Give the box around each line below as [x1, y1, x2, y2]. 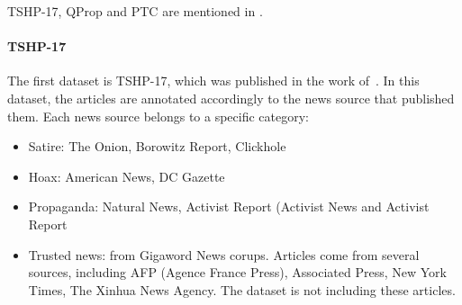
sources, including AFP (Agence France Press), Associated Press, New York [28, 263, 447, 282]
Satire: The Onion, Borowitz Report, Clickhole [28, 137, 286, 156]
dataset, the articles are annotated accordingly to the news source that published [7, 88, 455, 107]
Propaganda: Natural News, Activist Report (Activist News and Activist [28, 197, 430, 216]
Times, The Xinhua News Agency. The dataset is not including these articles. [28, 280, 456, 299]
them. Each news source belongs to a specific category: [7, 106, 309, 125]
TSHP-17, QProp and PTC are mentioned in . [7, 2, 263, 20]
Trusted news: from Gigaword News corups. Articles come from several [28, 245, 420, 264]
